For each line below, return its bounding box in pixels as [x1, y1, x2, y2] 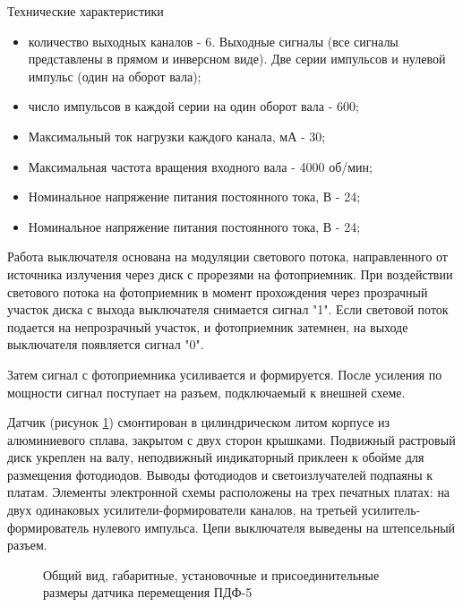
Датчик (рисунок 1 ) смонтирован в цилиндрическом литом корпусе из [7, 413, 390, 432]
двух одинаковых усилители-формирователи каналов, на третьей [7, 500, 358, 519]
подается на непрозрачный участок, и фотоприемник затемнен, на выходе [7, 317, 408, 336]
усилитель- [361, 500, 421, 519]
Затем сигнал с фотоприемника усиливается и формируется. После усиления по [7, 364, 442, 383]
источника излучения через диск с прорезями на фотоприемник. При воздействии [7, 264, 453, 283]
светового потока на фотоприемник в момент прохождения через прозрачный [7, 282, 428, 301]
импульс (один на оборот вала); [28, 66, 201, 85]
